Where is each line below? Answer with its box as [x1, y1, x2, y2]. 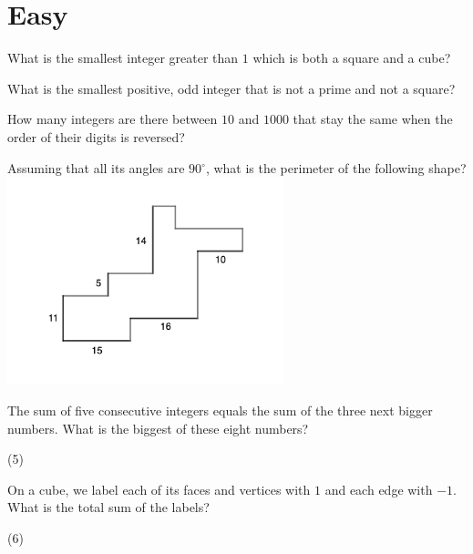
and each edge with [324, 479, 433, 498]
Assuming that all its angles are [7, 158, 185, 177]
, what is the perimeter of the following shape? [205, 158, 467, 177]
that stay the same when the [293, 109, 453, 128]
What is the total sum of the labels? [7, 498, 210, 517]
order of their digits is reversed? [7, 127, 185, 146]
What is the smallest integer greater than [7, 48, 239, 67]
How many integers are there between [7, 109, 218, 128]
